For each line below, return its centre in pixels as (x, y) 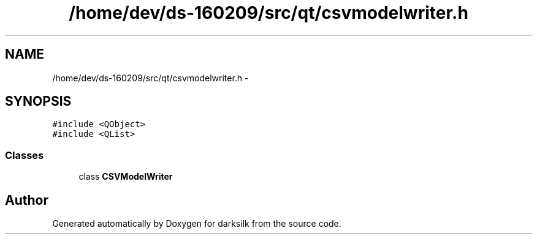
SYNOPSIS (38, 101)
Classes (25, 155)
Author (27, 200)
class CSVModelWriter (126, 177)
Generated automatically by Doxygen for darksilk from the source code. (197, 224)
